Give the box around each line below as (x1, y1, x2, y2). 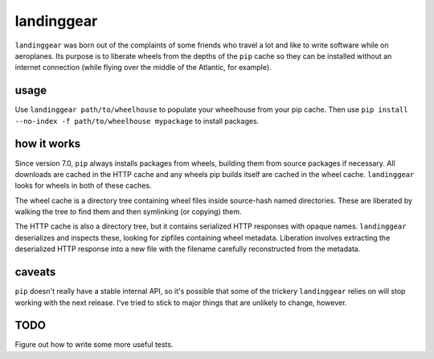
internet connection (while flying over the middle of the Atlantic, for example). (14, 63, 272, 72)
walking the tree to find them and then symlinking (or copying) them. (14, 207, 242, 217)
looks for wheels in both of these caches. (14, 181, 152, 191)
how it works (14, 137, 81, 151)
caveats (14, 266, 56, 279)
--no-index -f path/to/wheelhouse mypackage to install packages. (14, 116, 260, 126)
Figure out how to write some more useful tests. (14, 340, 174, 349)
